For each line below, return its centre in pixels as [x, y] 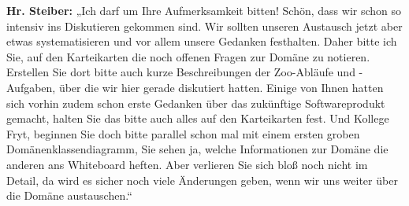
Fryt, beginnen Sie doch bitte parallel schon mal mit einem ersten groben [183, 133]
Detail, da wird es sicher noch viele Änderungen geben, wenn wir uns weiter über [202, 180]
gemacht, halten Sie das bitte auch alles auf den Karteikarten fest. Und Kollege [198, 118]
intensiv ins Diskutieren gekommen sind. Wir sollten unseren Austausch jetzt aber [204, 26]
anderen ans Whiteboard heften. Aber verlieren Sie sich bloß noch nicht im [187, 164]
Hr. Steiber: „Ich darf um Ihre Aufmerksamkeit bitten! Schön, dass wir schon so [204, 10]
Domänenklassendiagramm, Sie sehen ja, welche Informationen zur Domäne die [197, 149]
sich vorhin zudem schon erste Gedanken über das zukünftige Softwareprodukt [196, 103]
